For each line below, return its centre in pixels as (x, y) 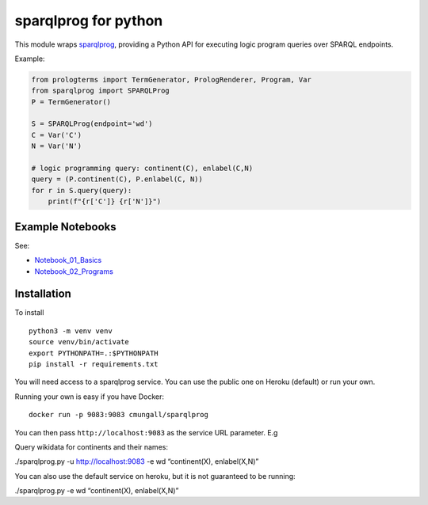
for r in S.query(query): (82, 190)
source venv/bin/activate (79, 342)
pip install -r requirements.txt (94, 364)
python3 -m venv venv (71, 331)
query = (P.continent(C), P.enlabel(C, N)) (117, 179)
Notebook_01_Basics (68, 260)
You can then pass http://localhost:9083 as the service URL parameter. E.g (146, 432)
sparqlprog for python (89, 21)
